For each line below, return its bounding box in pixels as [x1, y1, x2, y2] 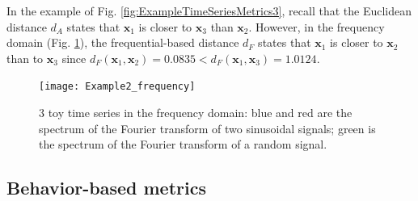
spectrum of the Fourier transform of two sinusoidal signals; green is [39, 119, 376, 136]
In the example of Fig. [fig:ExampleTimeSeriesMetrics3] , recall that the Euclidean [6, 2, 412, 19]
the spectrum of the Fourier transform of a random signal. [39, 136, 327, 153]
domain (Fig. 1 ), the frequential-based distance [6, 34, 239, 51]
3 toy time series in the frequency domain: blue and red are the [39, 104, 353, 121]
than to [6, 49, 44, 66]
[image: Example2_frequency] [39, 81, 196, 93]
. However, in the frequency [248, 18, 385, 35]
